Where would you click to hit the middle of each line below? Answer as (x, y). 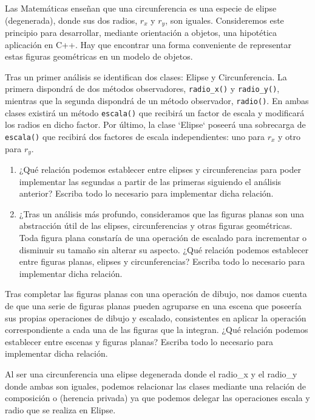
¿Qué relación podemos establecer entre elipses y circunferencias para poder (160, 170)
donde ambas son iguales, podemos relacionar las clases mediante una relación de (156, 386)
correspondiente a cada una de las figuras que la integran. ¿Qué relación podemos (157, 330)
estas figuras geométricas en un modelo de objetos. (99, 56)
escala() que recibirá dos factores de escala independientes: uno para (135, 136)
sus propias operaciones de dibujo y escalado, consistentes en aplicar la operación (156, 317)
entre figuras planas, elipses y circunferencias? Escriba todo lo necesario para (162, 261)
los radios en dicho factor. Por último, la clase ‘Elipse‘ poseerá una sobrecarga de (155, 124)
